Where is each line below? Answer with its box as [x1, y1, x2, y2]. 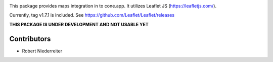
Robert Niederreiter [22, 48, 63, 54]
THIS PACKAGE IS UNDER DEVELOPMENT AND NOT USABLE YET [9, 21, 149, 27]
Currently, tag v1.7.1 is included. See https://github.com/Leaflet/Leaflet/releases [9, 12, 174, 18]
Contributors [9, 34, 51, 43]
